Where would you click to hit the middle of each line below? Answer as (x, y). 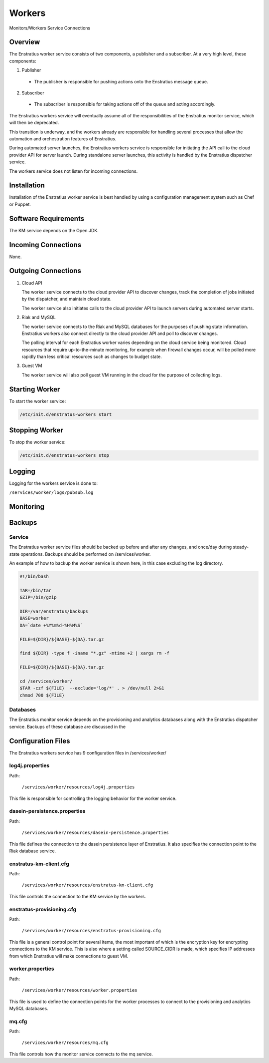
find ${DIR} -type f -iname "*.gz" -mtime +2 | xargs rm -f (95, 653)
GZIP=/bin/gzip (38, 597)
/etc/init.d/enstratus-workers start (66, 414)
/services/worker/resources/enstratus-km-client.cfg (87, 885)
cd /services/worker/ (46, 681)
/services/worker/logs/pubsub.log (51, 493)
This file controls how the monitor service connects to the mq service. (81, 1054)
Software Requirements (47, 218)
